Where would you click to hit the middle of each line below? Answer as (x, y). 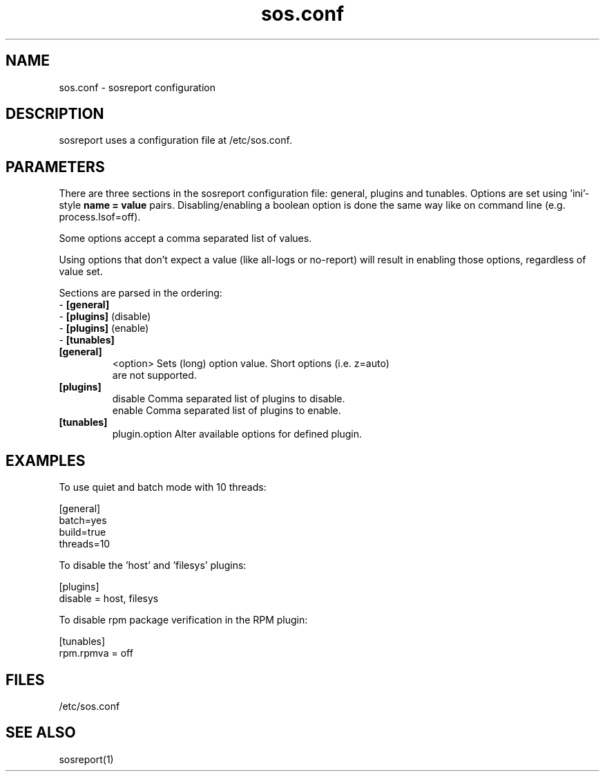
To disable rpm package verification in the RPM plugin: (183, 620)
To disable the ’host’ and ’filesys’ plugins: (153, 565)
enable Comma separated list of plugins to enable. (227, 411)
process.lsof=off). (100, 217)
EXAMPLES (46, 460)
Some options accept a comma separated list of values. (185, 238)
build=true (83, 532)
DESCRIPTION (55, 114)
